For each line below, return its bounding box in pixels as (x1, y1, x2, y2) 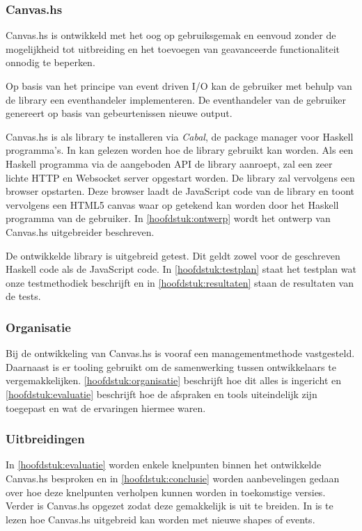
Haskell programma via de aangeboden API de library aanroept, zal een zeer (6, 156, 333, 171)
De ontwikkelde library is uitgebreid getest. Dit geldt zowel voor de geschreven (6, 248, 340, 262)
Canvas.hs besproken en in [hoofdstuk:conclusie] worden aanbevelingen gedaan (6, 470, 340, 485)
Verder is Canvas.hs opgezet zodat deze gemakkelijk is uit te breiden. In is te (6, 498, 333, 513)
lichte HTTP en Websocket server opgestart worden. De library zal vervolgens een (6, 170, 355, 184)
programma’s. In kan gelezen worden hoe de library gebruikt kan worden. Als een (6, 143, 354, 157)
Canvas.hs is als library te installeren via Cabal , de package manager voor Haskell (6, 129, 354, 143)
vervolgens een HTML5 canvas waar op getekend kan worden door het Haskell (6, 197, 339, 212)
